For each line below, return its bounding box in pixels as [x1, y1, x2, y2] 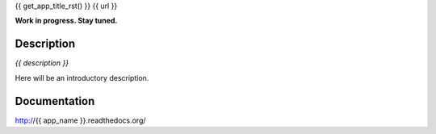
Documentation [15, 94, 95, 108]
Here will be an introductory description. [15, 73, 149, 82]
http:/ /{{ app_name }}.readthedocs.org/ [15, 115, 146, 125]
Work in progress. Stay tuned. [15, 16, 118, 26]
